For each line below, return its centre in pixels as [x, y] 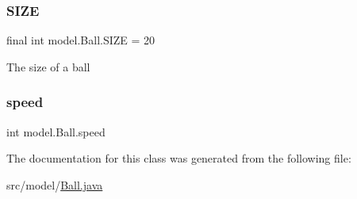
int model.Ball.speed [56, 131]
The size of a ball [48, 66]
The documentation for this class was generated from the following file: [179, 158]
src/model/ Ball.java [55, 184]
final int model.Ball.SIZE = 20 [81, 40]
